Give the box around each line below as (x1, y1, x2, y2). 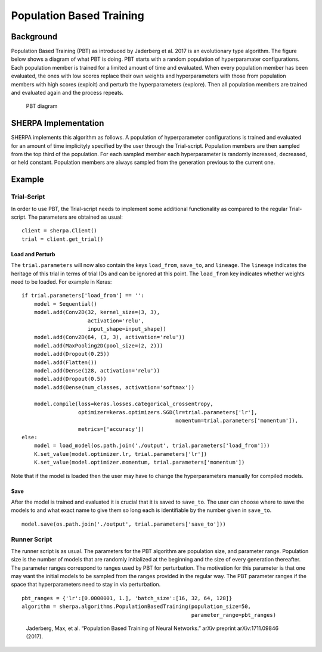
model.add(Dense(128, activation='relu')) (33, 367, 160, 374)
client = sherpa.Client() (21, 227, 98, 234)
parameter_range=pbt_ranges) (191, 611, 277, 618)
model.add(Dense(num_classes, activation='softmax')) (33, 384, 195, 390)
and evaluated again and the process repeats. (11, 89, 124, 97)
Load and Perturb (11, 250, 55, 257)
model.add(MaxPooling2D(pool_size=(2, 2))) (33, 342, 163, 349)
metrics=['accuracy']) (78, 426, 144, 432)
